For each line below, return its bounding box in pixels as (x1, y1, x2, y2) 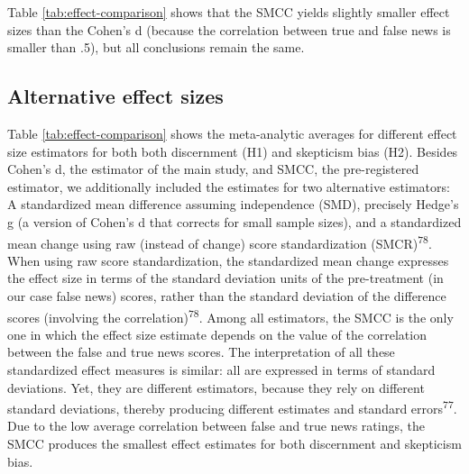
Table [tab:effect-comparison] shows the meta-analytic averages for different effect (7, 123, 457, 142)
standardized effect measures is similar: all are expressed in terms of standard (7, 360, 436, 379)
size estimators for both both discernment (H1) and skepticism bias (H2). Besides (7, 141, 458, 160)
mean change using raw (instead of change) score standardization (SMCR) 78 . (7, 231, 432, 252)
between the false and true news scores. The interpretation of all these (7, 342, 395, 361)
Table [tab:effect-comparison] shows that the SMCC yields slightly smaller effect (7, 3, 450, 21)
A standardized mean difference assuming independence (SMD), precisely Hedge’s (7, 195, 459, 214)
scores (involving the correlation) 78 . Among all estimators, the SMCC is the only (7, 305, 454, 326)
